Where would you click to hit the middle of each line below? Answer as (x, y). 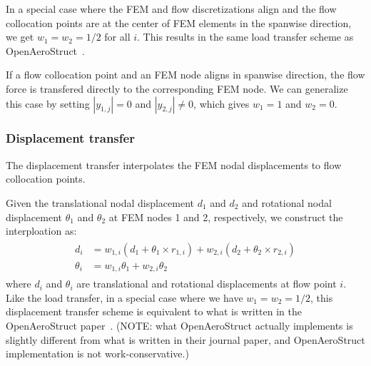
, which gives (222, 103)
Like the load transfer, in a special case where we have (124, 297)
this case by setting (48, 103)
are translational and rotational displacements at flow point (207, 284)
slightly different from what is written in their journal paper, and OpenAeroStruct (185, 339)
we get (20, 37)
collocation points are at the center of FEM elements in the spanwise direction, (179, 22)
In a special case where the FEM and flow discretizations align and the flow (171, 9)
